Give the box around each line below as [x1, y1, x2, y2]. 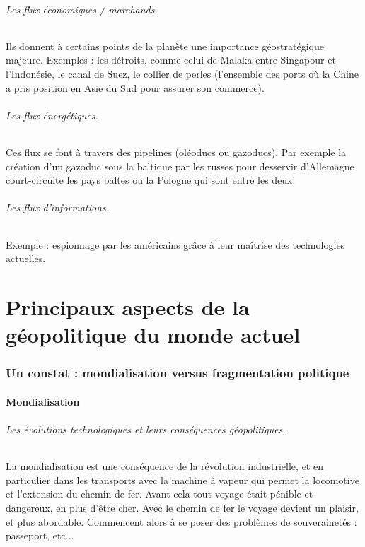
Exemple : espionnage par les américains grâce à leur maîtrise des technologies [6, 237, 345, 252]
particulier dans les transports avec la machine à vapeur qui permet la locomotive [6, 472, 359, 487]
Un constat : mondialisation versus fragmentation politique [6, 364, 349, 382]
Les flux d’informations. [6, 200, 110, 215]
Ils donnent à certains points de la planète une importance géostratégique [6, 38, 324, 53]
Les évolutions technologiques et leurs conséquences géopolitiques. [6, 421, 286, 436]
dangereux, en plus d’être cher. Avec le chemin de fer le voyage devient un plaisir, [6, 500, 359, 514]
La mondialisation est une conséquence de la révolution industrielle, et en [6, 459, 323, 474]
